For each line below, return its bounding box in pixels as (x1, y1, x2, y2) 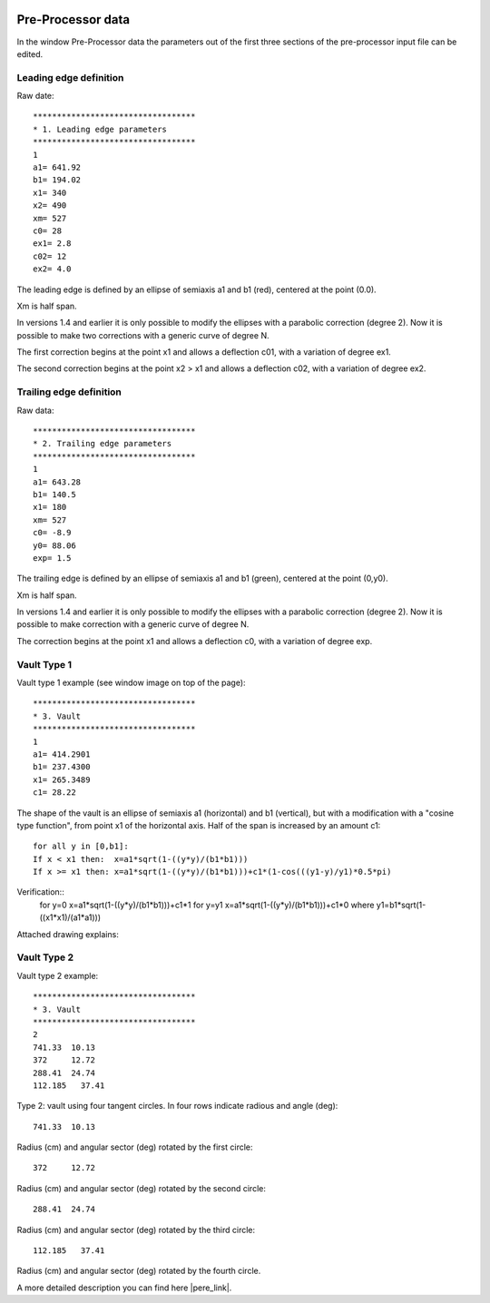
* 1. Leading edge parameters (33, 123, 168, 134)
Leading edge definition (16, 71, 124, 83)
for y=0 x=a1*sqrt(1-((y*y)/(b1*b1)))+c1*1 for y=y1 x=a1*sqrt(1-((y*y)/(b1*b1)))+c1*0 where (39, 899, 375, 910)
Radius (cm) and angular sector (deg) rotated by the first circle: (16, 1141, 253, 1152)
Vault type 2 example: (16, 970, 99, 981)
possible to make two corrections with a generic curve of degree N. (16, 329, 269, 340)
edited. (16, 48, 44, 59)
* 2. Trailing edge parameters (33, 438, 172, 449)
